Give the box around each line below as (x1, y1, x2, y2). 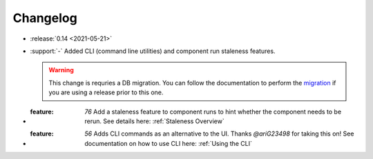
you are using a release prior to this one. (48, 88, 164, 96)
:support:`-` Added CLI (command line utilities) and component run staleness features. (30, 47, 276, 55)
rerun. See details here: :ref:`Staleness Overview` (84, 117, 224, 125)
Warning (48, 66, 74, 74)
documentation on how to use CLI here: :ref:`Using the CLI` (84, 139, 252, 147)
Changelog (12, 10, 77, 25)
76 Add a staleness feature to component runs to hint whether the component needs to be (84, 107, 342, 116)
